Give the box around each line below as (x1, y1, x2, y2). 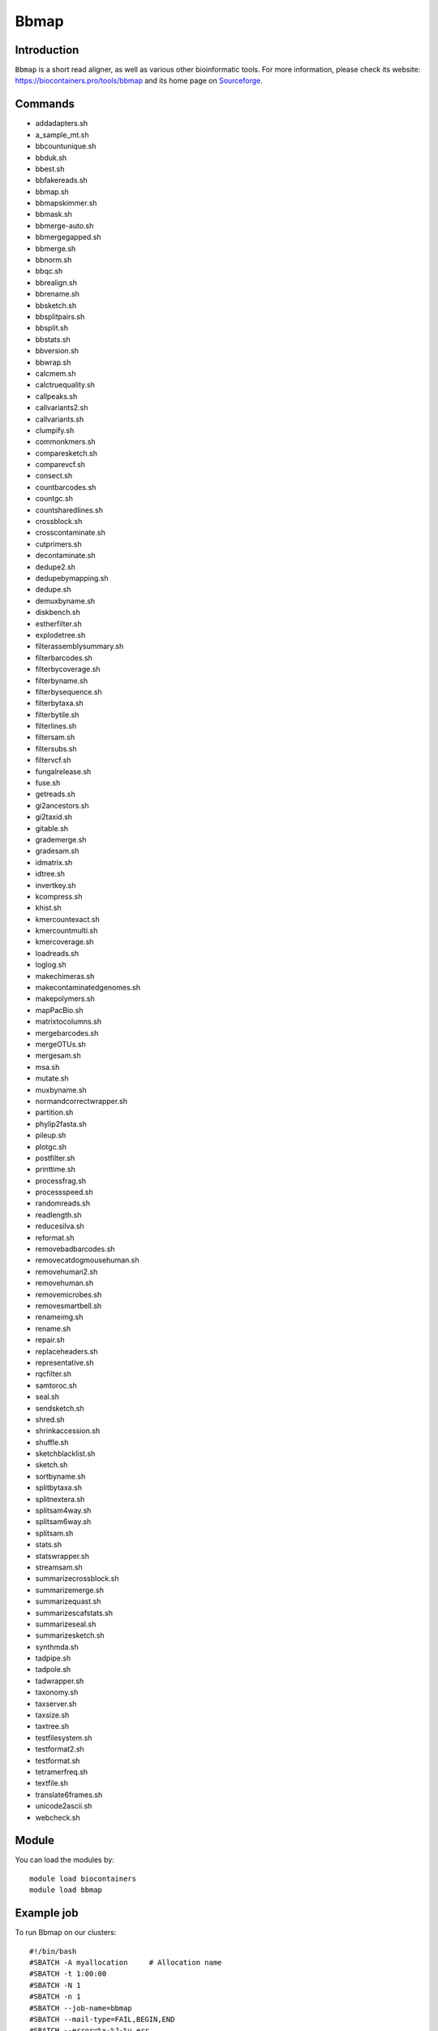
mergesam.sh (35, 1050, 81, 1060)
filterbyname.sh (35, 675, 88, 686)
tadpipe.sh (35, 1653, 71, 1663)
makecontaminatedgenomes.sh (35, 983, 141, 993)
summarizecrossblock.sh (35, 1574, 119, 1583)
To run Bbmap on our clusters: (15, 1928, 117, 1938)
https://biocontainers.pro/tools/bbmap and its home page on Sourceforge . (15, 76, 264, 85)
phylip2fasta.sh (35, 1119, 87, 1128)
